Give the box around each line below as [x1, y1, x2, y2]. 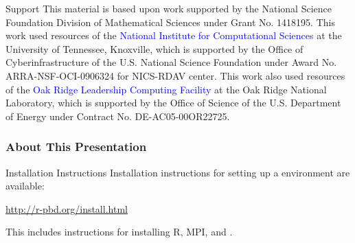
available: [5, 178, 45, 193]
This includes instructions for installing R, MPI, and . [5, 224, 233, 239]
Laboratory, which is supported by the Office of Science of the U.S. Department [5, 95, 341, 110]
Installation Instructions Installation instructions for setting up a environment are [5, 165, 350, 179]
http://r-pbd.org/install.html [5, 201, 128, 216]
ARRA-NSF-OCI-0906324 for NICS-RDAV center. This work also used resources [5, 68, 345, 82]
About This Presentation [5, 138, 147, 155]
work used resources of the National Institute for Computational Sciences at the [5, 28, 342, 43]
